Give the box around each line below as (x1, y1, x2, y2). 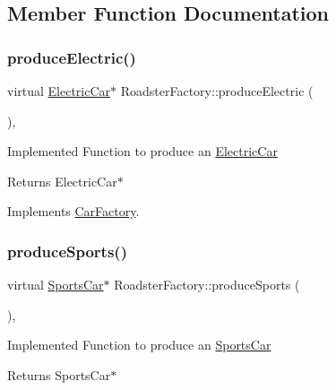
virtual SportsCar (7, 275, 104, 294)
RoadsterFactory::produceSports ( (114, 275, 300, 294)
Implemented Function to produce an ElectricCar (7, 142, 278, 160)
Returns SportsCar (7, 365, 111, 384)
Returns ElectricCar (7, 171, 117, 190)
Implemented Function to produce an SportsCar (7, 335, 271, 354)
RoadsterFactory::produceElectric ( (120, 82, 314, 100)
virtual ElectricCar (7, 82, 111, 100)
